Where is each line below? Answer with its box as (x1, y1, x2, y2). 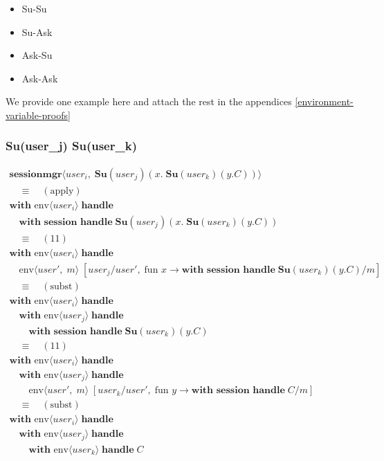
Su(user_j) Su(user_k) (6, 137, 137, 154)
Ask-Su (21, 48, 53, 62)
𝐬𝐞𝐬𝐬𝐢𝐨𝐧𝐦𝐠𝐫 (9, 169, 62, 179)
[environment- (295, 94, 354, 109)
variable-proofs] (6, 107, 71, 122)
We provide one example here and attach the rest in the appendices (6, 94, 292, 109)
